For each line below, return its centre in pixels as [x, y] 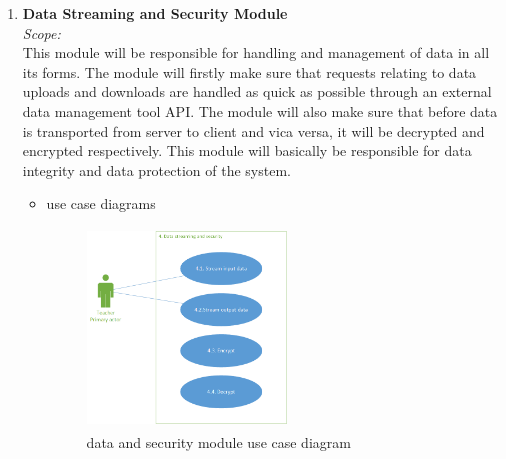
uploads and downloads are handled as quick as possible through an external [257, 91]
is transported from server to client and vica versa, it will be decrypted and [253, 130]
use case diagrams [101, 203]
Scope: [41, 32]
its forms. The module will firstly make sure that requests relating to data [249, 71]
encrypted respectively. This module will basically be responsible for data [247, 150]
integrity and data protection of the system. [156, 169]
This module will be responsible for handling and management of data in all [256, 52]
